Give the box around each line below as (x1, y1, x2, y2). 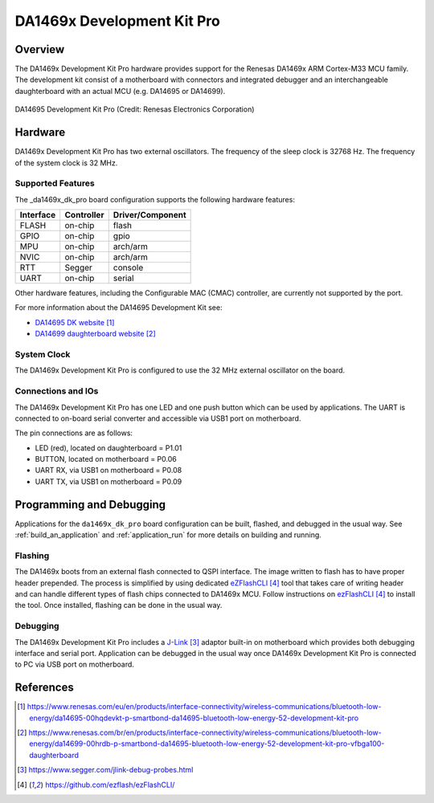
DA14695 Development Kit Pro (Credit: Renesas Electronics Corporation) (14, 104, 255, 114)
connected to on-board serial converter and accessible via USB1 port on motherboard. (14, 414, 301, 423)
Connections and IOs (14, 385, 99, 397)
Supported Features (14, 177, 96, 189)
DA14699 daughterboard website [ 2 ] (35, 329, 156, 339)
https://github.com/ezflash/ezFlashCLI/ (45, 780, 175, 789)
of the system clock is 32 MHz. (14, 157, 118, 168)
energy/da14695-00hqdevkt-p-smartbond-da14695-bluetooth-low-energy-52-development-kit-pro (29, 713, 359, 723)
